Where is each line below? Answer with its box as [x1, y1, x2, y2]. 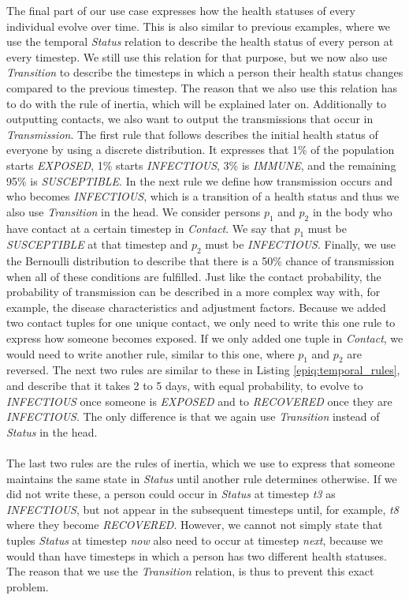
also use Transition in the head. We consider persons [6, 203, 261, 219]
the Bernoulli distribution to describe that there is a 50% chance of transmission [6, 253, 395, 269]
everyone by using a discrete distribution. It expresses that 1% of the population [6, 141, 395, 158]
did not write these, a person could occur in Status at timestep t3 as [6, 486, 336, 502]
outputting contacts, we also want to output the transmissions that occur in [6, 111, 374, 127]
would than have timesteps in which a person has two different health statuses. [6, 547, 387, 564]
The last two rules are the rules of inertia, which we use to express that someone [6, 455, 395, 471]
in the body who [312, 203, 392, 219]
